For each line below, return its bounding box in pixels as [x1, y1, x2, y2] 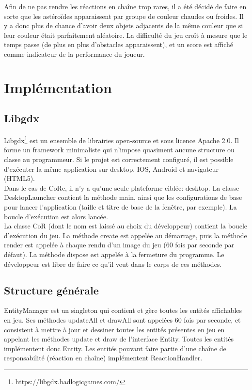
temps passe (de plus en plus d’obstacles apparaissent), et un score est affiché [4, 39, 233, 49]
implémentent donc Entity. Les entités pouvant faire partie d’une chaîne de [4, 343, 226, 353]
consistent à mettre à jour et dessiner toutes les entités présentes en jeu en [4, 324, 225, 334]
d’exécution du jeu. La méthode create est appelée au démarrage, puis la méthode [4, 230, 247, 240]
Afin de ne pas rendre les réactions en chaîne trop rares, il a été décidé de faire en [4, 1, 247, 11]
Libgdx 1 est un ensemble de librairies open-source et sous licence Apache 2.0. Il [4, 134, 239, 145]
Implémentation [4, 77, 112, 97]
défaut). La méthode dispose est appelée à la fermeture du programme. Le [4, 249, 224, 259]
